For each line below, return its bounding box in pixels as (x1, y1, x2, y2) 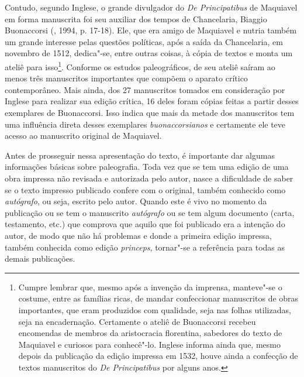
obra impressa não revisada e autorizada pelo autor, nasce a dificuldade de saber (5, 172, 293, 184)
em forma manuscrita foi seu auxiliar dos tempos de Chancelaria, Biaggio (5, 12, 267, 25)
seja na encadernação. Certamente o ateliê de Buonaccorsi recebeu (18, 315, 256, 327)
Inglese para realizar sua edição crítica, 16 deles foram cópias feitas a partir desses (5, 95, 299, 107)
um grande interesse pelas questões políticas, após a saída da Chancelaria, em (5, 35, 283, 47)
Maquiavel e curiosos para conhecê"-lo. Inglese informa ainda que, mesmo (18, 338, 281, 350)
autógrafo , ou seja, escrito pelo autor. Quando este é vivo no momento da (5, 195, 267, 207)
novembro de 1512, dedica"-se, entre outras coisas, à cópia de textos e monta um (5, 47, 293, 59)
